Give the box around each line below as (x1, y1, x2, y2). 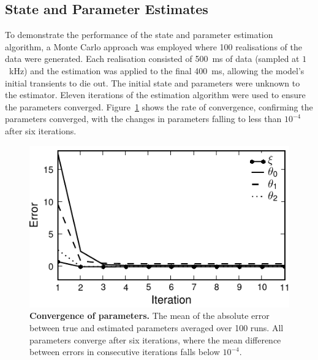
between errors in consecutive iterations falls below (29, 345, 220, 358)
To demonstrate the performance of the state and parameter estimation (5, 28, 273, 41)
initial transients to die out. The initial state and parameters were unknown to (5, 76, 300, 89)
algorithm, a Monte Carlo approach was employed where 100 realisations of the (5, 40, 302, 53)
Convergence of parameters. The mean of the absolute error (29, 309, 270, 322)
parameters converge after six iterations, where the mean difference (29, 333, 281, 346)
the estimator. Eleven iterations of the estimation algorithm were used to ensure (5, 88, 306, 101)
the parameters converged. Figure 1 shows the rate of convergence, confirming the (5, 100, 313, 113)
